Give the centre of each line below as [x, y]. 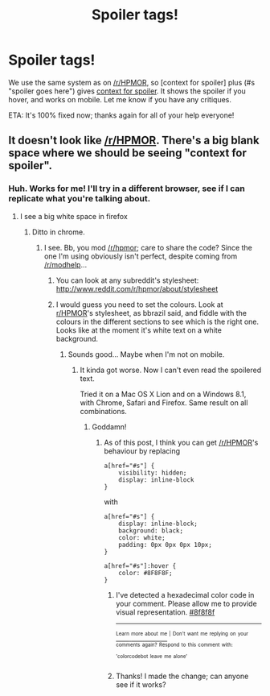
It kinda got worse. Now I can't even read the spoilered [171, 370]
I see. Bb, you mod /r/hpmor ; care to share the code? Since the [148, 247]
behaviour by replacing [142, 451]
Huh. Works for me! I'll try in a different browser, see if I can [127, 188]
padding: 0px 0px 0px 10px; [166, 545]
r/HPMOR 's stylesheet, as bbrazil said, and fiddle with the [151, 313]
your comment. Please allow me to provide [186, 603]
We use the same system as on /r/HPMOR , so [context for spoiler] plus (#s [132, 82]
